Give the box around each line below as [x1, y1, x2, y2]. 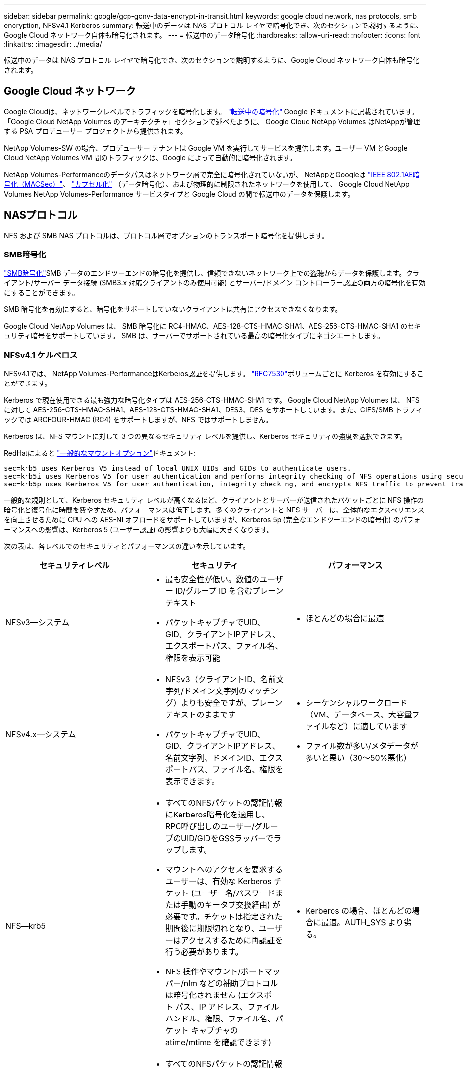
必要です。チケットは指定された [165, 912, 283, 922]
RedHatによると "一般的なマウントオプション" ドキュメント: [4, 449, 196, 458]
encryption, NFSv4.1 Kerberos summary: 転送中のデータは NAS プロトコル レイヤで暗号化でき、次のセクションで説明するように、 [4, 21, 423, 29]
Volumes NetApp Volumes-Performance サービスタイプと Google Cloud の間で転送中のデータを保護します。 [4, 189, 355, 198]
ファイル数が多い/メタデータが [305, 741, 418, 751]
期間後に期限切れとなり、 [165, 923, 259, 934]
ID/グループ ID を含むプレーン [175, 586, 283, 596]
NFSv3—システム [5, 617, 70, 628]
